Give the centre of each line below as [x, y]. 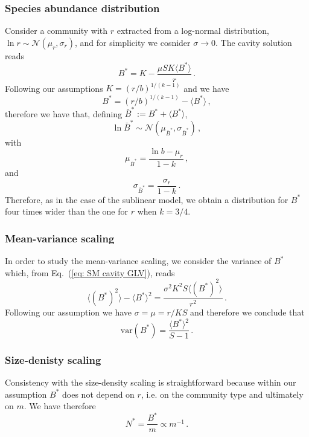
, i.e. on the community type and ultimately [222, 394]
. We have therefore [60, 406]
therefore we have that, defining [64, 113]
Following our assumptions [54, 88]
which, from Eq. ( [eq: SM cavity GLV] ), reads [90, 272]
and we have [206, 88]
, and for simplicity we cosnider [133, 42]
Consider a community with [56, 31]
